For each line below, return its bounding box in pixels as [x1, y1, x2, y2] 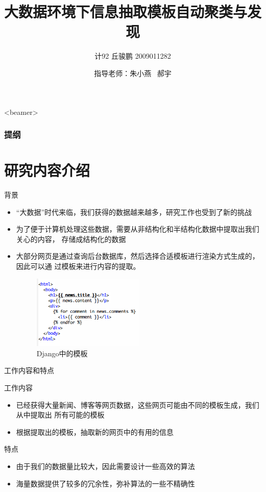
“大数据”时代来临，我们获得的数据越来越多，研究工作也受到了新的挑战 [16, 206, 252, 217]
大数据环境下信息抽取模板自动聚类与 [4, 1, 248, 22]
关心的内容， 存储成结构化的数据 [16, 233, 126, 244]
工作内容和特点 [4, 365, 54, 376]
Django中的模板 [36, 348, 88, 358]
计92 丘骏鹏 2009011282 [94, 51, 171, 61]
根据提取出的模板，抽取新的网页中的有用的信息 [16, 426, 174, 437]
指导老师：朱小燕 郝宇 [94, 67, 172, 78]
